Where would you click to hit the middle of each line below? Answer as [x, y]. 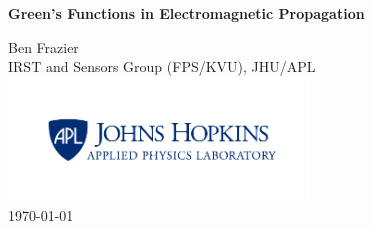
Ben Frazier [43, 46]
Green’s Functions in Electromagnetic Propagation [186, 13]
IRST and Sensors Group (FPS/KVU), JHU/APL [162, 66]
